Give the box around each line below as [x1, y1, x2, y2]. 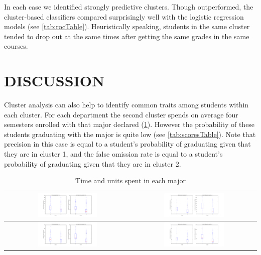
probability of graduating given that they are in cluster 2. [4, 158, 181, 169]
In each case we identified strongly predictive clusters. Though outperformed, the [4, 2, 253, 12]
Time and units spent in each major [75, 175, 186, 186]
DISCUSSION [4, 70, 105, 91]
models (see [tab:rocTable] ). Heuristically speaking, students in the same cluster [4, 21, 250, 32]
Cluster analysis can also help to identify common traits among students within [4, 99, 249, 110]
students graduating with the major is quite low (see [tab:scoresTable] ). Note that [4, 129, 256, 139]
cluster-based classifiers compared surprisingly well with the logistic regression [4, 11, 244, 22]
